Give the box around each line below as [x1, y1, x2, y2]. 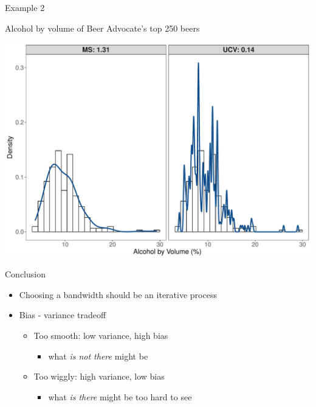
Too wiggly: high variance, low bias [33, 370, 165, 383]
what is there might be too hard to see [48, 390, 192, 403]
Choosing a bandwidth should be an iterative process [19, 288, 217, 301]
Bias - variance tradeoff [19, 308, 106, 321]
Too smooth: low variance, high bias [33, 329, 168, 341]
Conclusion [5, 268, 46, 280]
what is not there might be [48, 349, 148, 362]
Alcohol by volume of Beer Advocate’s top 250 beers [5, 21, 200, 34]
